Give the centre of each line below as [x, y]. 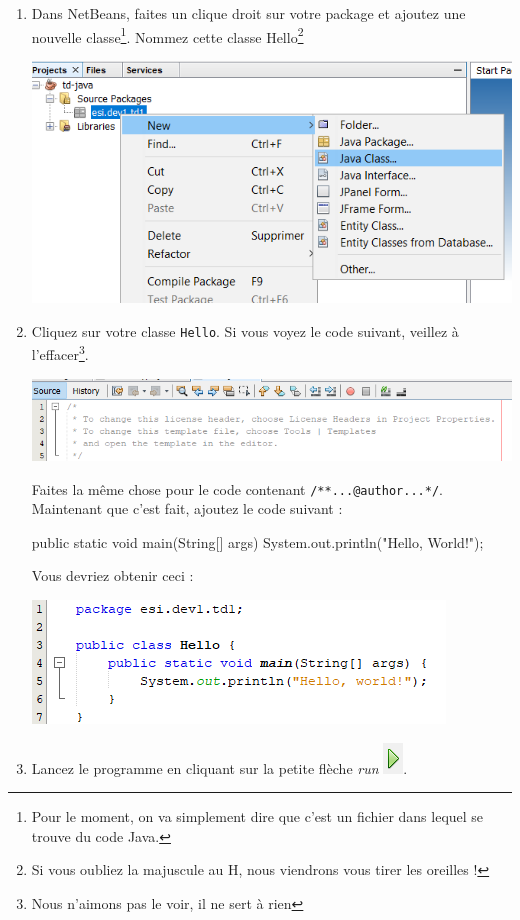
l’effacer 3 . [60, 353]
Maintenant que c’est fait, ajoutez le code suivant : [187, 508]
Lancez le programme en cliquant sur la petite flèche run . [219, 767]
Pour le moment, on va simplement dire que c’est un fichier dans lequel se [257, 816]
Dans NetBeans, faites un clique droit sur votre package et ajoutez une [248, 13]
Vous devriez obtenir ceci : [112, 575]
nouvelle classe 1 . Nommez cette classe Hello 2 [167, 35]
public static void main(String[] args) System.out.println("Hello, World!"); [257, 541]
